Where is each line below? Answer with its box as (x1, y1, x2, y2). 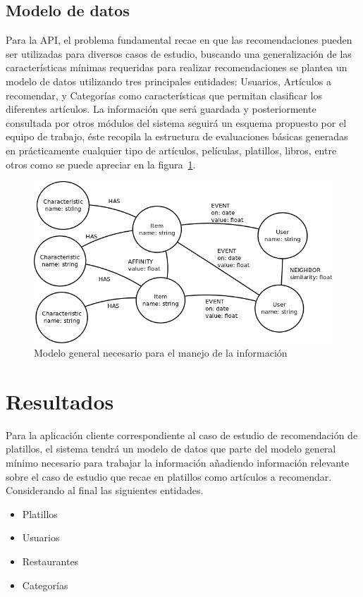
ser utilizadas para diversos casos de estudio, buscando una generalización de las (6, 46, 352, 61)
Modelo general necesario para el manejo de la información (34, 345, 288, 360)
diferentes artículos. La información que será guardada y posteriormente (6, 101, 316, 116)
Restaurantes (22, 554, 79, 569)
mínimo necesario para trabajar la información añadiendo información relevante (6, 455, 350, 470)
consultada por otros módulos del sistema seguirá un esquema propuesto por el (6, 115, 347, 130)
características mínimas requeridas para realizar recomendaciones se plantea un (6, 60, 347, 75)
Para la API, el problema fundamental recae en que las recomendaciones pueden (6, 32, 352, 47)
